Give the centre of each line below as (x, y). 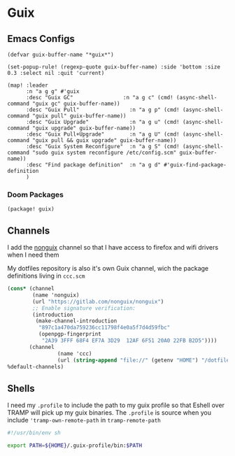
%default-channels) (36, 366)
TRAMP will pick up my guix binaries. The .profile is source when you (109, 413)
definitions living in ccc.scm (46, 276)
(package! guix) (31, 209)
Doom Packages (36, 194)
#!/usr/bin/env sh (34, 433)
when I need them (33, 255)
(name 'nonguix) (56, 295)
